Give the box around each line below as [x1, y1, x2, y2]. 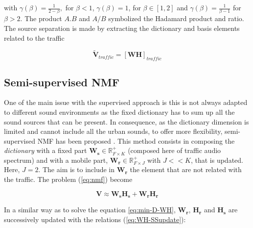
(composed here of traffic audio [128, 145, 221, 155]
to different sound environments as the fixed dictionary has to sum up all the [4, 106, 235, 117]
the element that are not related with [130, 164, 242, 175]
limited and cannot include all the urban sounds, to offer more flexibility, [4, 126, 223, 136]
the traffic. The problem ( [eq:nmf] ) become [4, 174, 133, 184]
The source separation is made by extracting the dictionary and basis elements [4, 23, 240, 33]
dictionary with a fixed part [4, 145, 87, 155]
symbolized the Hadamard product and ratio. [108, 13, 244, 24]
